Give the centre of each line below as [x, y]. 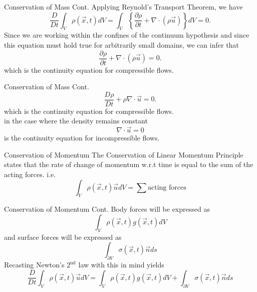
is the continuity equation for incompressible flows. [82, 138]
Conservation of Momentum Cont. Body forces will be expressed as [107, 209]
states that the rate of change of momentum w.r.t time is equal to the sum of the [129, 164]
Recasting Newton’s [34, 265]
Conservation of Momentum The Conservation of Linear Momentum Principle [124, 154]
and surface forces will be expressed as [63, 237]
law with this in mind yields [121, 265]
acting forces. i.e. [30, 174]
